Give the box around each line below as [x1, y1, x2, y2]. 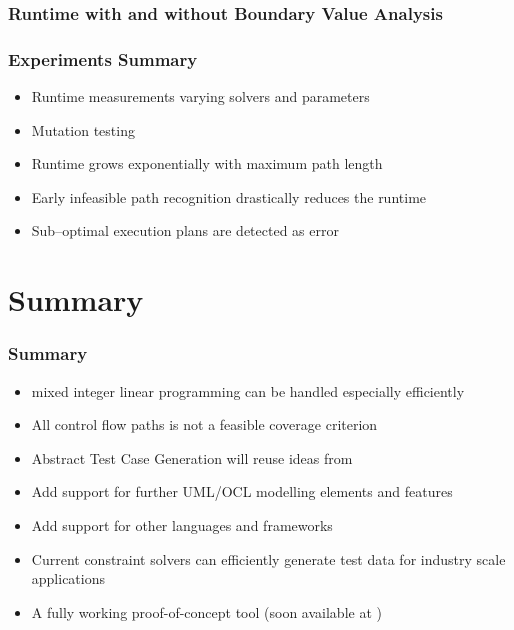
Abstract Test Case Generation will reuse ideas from [31, 447, 353, 468]
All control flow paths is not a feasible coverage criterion [31, 414, 378, 435]
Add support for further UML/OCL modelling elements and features [31, 481, 453, 502]
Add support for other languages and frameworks [31, 515, 333, 535]
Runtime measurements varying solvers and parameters [31, 86, 370, 107]
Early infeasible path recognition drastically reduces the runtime [31, 186, 427, 207]
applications [31, 568, 106, 589]
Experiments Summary [8, 46, 198, 71]
